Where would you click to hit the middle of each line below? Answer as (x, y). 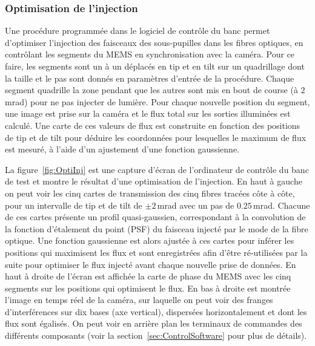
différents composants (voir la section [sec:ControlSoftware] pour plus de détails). (156, 335)
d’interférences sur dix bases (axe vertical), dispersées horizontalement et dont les (156, 311)
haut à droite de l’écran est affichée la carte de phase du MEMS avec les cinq (148, 276)
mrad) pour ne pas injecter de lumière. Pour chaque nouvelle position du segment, (157, 101)
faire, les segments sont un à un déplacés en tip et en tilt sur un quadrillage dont (155, 66)
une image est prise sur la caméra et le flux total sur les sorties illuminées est (148, 113)
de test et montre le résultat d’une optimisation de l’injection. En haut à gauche (154, 181)
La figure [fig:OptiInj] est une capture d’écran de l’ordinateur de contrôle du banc (157, 169)
